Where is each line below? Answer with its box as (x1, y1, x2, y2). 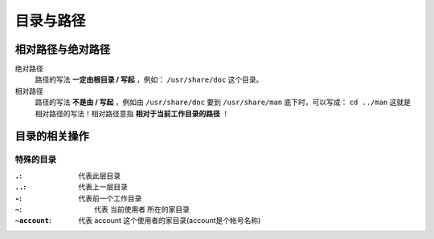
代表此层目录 (78, 171, 121, 180)
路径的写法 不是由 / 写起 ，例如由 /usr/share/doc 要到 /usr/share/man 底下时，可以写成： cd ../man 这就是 (35, 97, 411, 107)
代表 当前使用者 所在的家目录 (93, 205, 190, 214)
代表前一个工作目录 (78, 193, 142, 203)
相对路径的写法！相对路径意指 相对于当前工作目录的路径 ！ (35, 108, 229, 118)
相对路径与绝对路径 (14, 43, 110, 56)
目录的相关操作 (14, 129, 89, 144)
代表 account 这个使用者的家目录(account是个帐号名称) (78, 216, 261, 225)
